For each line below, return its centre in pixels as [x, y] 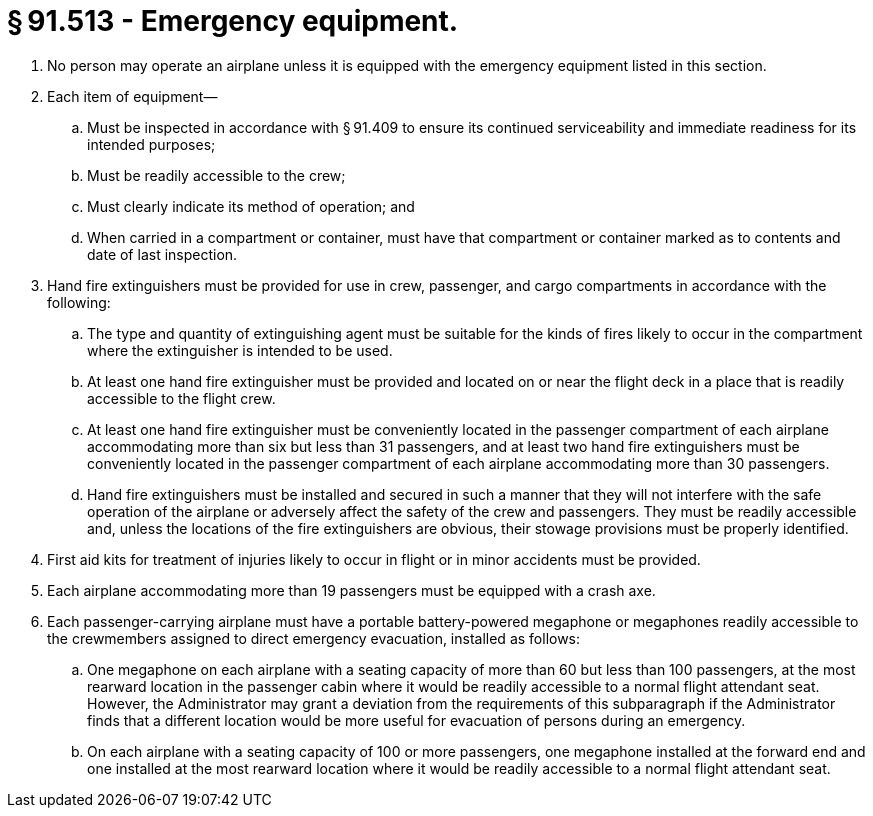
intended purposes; [151, 144]
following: [79, 302]
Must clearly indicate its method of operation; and [251, 206]
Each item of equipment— [132, 96]
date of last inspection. [162, 254]
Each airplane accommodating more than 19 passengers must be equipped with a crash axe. [351, 590]
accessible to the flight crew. [181, 398]
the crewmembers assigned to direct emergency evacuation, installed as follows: [314, 638]
